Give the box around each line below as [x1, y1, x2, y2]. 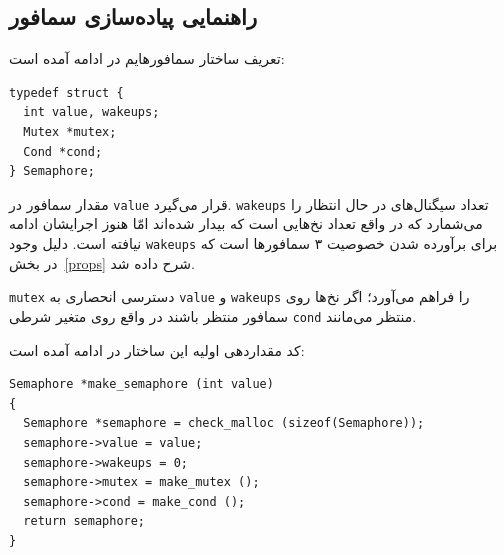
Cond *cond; [23, 144, 103, 159]
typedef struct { [9, 85, 124, 100]
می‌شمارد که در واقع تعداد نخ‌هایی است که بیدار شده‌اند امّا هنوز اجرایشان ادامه [9, 213, 483, 234]
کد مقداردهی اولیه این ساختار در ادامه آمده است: [9, 339, 305, 360]
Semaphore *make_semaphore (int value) [9, 377, 274, 392]
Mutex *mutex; [23, 124, 117, 139]
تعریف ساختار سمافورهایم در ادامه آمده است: [9, 48, 285, 69]
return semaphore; [23, 514, 146, 529]
